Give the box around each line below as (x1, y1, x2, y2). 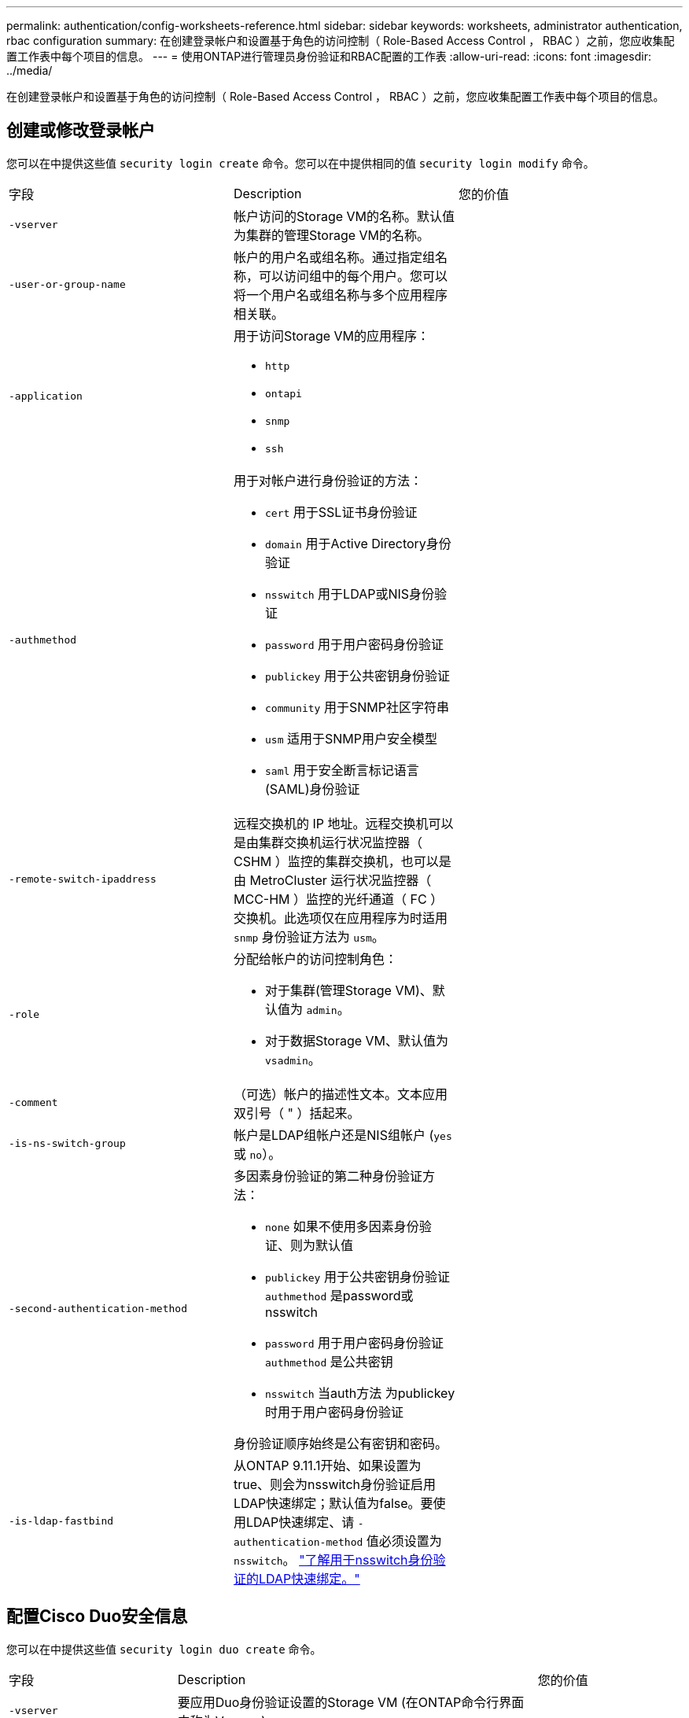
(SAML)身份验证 (264, 780, 360, 797)
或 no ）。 (233, 1145, 282, 1162)
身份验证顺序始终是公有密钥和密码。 (233, 1435, 448, 1451)
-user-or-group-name (9, 278, 126, 291)
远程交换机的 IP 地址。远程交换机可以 (233, 815, 454, 831)
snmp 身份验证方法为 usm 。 (233, 928, 385, 945)
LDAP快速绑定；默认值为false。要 (233, 1495, 433, 1511)
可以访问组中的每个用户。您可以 (258, 267, 448, 284)
